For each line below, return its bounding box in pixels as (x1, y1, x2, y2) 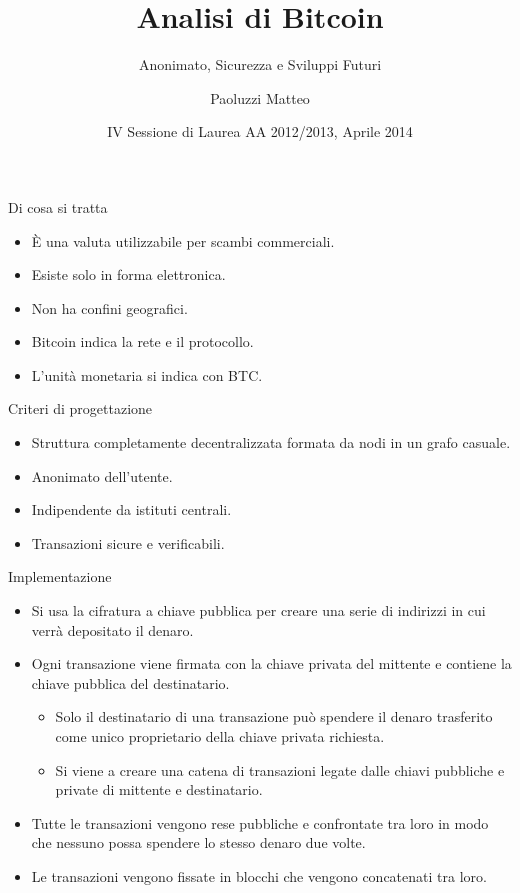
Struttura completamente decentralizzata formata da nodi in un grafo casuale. (31, 432, 511, 453)
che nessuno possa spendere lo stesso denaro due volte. (31, 832, 366, 853)
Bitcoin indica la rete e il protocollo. (31, 331, 254, 352)
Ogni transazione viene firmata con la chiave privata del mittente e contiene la (31, 653, 512, 674)
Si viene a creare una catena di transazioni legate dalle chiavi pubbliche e (55, 759, 505, 780)
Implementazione (8, 566, 112, 587)
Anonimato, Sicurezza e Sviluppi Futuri (138, 54, 382, 75)
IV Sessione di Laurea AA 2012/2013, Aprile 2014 (107, 121, 413, 142)
